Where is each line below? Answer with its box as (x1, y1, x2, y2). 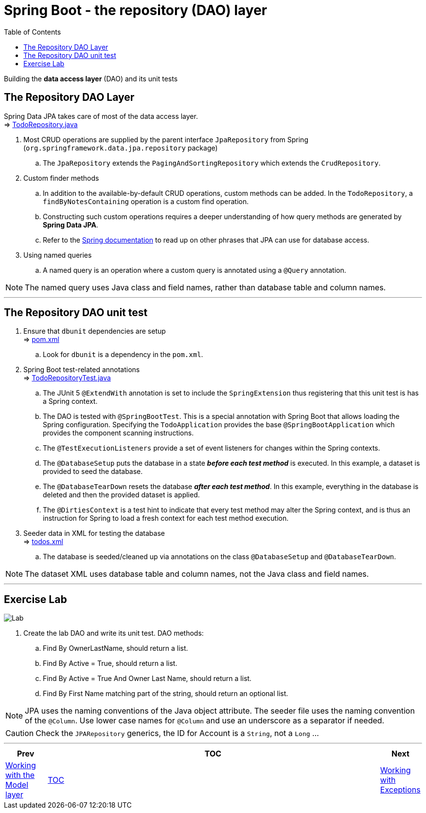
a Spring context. (43, 397, 98, 406)
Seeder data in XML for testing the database (23, 529, 165, 538)
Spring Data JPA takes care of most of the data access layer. (4, 112, 198, 120)
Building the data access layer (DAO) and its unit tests (4, 74, 178, 83)
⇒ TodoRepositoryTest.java (23, 374, 111, 382)
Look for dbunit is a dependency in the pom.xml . (43, 350, 203, 359)
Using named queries (23, 250, 92, 259)
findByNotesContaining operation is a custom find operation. (43, 197, 249, 206)
